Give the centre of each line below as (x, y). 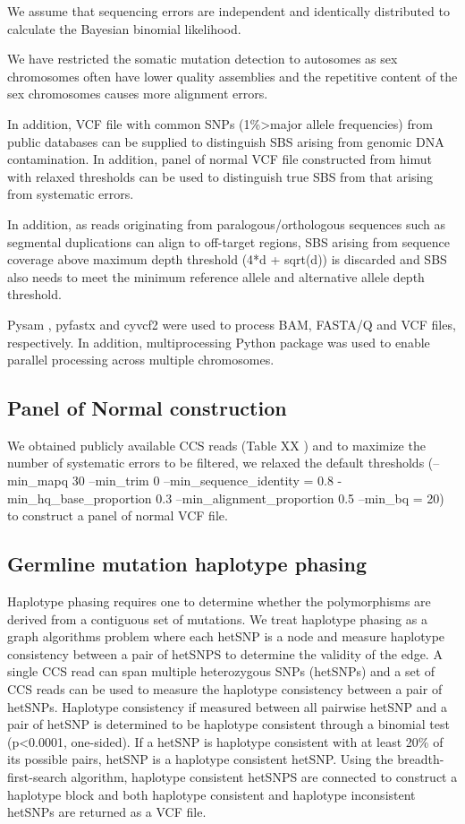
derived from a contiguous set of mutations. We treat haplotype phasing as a (217, 618)
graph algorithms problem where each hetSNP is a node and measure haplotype (226, 636)
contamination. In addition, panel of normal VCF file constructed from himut (220, 159)
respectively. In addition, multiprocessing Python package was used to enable (219, 342)
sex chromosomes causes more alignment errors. (138, 94)
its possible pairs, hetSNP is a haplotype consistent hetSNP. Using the (200, 759)
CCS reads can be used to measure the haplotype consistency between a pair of (225, 689)
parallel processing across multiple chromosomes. (141, 360)
